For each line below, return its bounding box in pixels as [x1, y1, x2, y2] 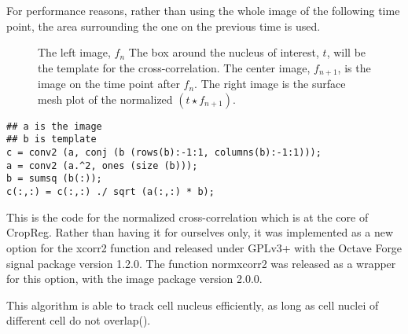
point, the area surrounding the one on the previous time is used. [6, 17, 321, 34]
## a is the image [6, 120, 102, 132]
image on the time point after [38, 75, 180, 92]
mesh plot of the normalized [38, 90, 173, 107]
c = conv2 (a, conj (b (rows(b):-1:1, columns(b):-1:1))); [6, 147, 322, 159]
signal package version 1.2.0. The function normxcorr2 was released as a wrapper [6, 255, 396, 271]
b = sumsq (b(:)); [6, 173, 102, 185]
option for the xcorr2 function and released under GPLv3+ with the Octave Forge [6, 239, 402, 255]
